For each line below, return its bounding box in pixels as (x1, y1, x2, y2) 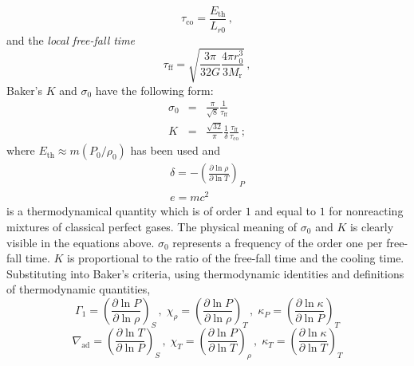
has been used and (130, 142, 221, 159)
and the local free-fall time (6, 31, 136, 48)
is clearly (349, 218, 394, 234)
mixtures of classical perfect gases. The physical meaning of (6, 218, 298, 234)
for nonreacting (329, 203, 404, 219)
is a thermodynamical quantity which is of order (6, 203, 242, 219)
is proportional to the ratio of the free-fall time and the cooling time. (67, 250, 404, 266)
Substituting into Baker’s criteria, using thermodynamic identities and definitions (6, 265, 404, 281)
